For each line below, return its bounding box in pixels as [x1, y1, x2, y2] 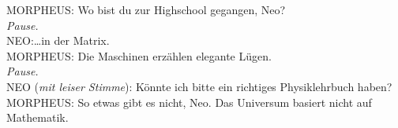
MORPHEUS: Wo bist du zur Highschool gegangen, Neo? [6, 2, 286, 17]
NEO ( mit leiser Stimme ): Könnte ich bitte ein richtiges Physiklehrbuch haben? [6, 78, 392, 94]
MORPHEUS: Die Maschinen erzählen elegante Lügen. [6, 47, 272, 64]
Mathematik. [6, 109, 69, 126]
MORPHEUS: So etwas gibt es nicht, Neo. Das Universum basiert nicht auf [6, 93, 372, 110]
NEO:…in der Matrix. [6, 32, 110, 49]
